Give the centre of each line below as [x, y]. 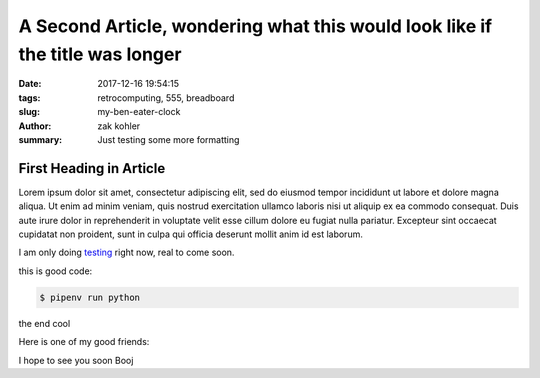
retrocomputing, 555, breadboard [166, 97]
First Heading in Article [92, 168]
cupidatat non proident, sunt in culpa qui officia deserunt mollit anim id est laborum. [191, 234]
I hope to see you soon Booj [76, 360]
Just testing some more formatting [168, 139]
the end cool [44, 323]
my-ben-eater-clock [139, 112]
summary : [40, 139]
